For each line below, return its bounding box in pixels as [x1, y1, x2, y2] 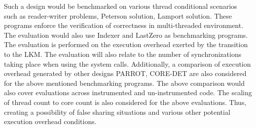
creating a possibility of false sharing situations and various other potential [4, 106, 230, 117]
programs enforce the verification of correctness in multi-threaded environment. [4, 20, 244, 30]
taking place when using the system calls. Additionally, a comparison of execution [4, 58, 251, 69]
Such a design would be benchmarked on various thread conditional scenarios [4, 1, 237, 11]
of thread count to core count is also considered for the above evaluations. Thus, [4, 97, 247, 107]
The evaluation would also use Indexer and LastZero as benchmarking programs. [4, 29, 248, 40]
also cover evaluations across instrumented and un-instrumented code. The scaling [4, 87, 252, 98]
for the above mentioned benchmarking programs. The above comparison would [4, 77, 245, 88]
